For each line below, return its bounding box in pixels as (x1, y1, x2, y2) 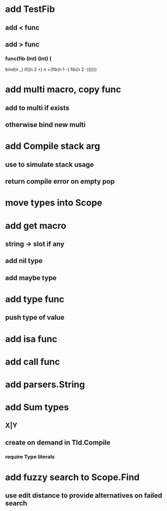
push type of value (5, 313, 65, 322)
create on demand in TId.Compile (5, 438, 111, 447)
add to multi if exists (5, 104, 70, 112)
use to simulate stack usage (5, 160, 94, 169)
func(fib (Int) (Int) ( (5, 55, 52, 62)
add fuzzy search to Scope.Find (5, 472, 140, 483)
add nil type (5, 256, 43, 265)
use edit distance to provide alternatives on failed (5, 492, 163, 500)
